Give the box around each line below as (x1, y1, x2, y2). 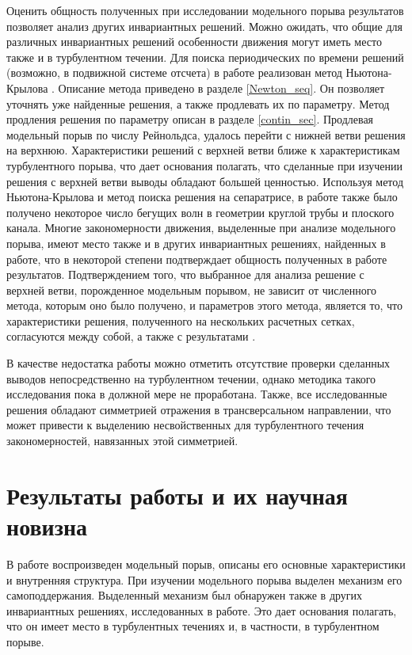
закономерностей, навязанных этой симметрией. (6, 432, 238, 449)
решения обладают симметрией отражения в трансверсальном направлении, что (6, 401, 391, 417)
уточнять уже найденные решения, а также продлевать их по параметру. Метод (6, 95, 390, 112)
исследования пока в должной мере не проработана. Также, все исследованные (6, 386, 387, 402)
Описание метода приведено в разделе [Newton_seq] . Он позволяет (58, 79, 385, 96)
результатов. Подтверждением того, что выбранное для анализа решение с (6, 266, 364, 283)
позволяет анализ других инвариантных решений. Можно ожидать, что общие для (6, 17, 402, 34)
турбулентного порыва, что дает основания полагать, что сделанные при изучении (6, 157, 403, 173)
